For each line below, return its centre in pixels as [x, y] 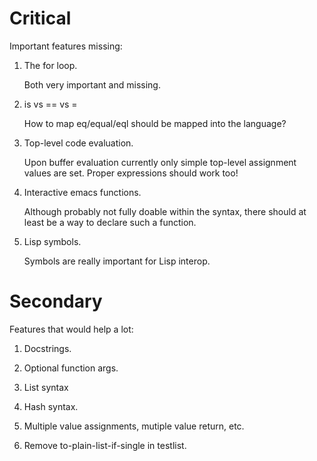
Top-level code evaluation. [78, 143]
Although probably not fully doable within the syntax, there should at [165, 211]
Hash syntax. [51, 406]
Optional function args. [71, 368]
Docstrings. [47, 348]
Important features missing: [66, 46]
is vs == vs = [50, 104]
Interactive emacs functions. [82, 192]
